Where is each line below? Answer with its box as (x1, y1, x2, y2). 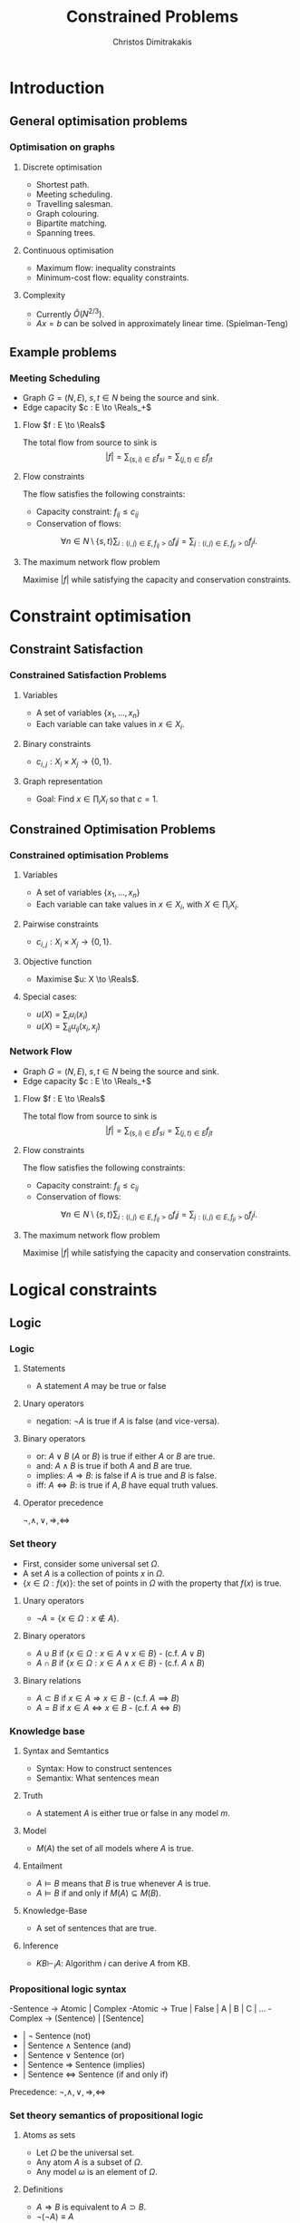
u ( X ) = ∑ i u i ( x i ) (35, 1008, 88, 1022)
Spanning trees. (35, 227, 96, 238)
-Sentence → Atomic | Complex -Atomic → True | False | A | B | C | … (9, 2004, 266, 2014)
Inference (22, 1940, 59, 1951)
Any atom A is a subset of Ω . (35, 2157, 143, 2168)
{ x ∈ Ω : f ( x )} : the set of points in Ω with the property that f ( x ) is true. (22, 1577, 283, 1588)
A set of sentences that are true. (35, 1922, 157, 1933)
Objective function (22, 956, 92, 966)
